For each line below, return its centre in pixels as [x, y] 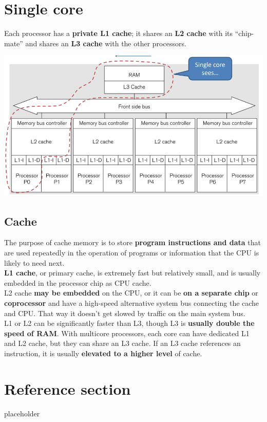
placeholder [22, 413]
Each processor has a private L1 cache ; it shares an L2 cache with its [119, 33]
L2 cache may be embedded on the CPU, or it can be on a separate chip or [131, 293]
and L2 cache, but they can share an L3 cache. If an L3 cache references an [122, 343]
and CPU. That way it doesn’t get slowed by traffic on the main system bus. [125, 313]
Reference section [68, 388]
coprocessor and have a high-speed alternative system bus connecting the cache [132, 302]
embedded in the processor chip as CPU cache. [78, 282]
